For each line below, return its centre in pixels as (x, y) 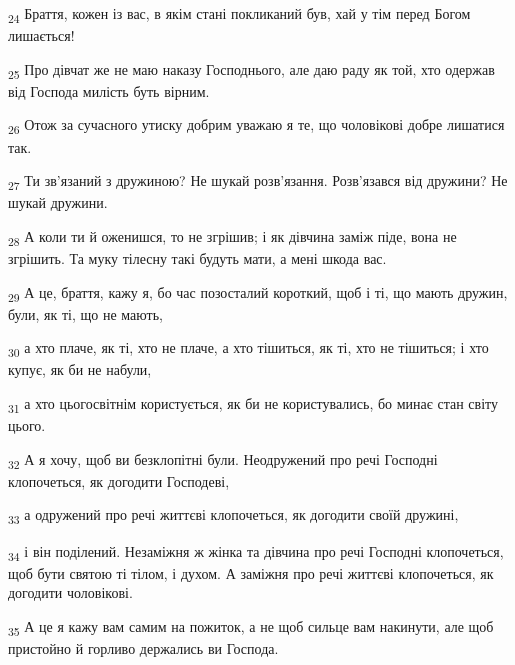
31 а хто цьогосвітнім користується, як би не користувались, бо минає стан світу (253, 404)
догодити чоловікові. (70, 592)
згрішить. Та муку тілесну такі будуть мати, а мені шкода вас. (197, 258)
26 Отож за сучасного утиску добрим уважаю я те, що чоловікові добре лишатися (256, 126)
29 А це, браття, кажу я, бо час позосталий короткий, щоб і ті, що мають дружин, (258, 293)
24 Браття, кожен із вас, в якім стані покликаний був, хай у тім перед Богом (239, 14)
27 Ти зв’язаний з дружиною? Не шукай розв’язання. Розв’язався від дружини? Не (258, 181)
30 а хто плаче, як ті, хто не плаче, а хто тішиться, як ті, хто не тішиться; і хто (248, 349)
